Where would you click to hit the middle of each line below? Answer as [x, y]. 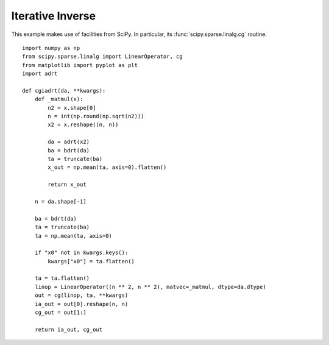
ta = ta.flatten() [62, 278]
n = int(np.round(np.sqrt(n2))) [96, 116]
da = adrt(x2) [69, 142]
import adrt [40, 74]
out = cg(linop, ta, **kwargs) [81, 295]
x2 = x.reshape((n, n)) [83, 125]
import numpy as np [51, 48]
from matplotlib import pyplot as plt [80, 65]
